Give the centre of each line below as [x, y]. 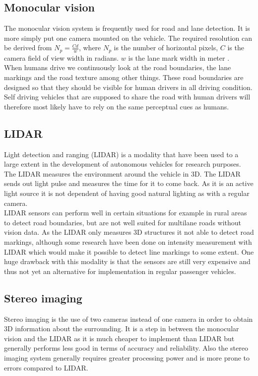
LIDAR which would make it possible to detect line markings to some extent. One [129, 251]
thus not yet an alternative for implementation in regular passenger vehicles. [120, 271]
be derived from [28, 47]
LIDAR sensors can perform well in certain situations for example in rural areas [126, 213]
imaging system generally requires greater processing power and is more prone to [127, 357]
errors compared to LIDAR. [46, 367]
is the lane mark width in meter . [179, 57]
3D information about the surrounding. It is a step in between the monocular [122, 329]
